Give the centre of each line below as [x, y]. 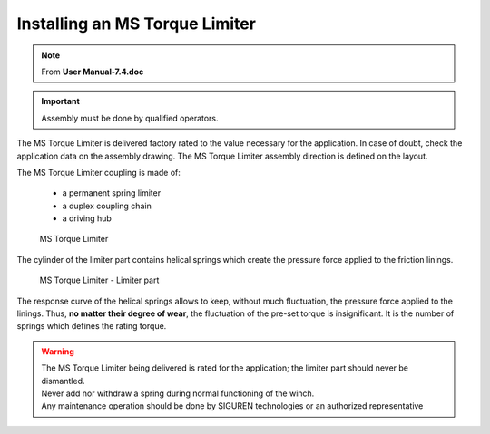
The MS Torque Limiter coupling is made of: [99, 172]
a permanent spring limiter [112, 193]
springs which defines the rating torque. [92, 326]
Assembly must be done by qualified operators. [130, 118]
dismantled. [63, 381]
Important [61, 101]
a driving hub [87, 218]
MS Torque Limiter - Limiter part [99, 280]
